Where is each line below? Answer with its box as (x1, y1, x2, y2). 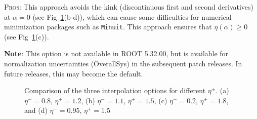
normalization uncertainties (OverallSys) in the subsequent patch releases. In (4, 58, 242, 69)
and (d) (24, 105, 48, 115)
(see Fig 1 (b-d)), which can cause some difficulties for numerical (32, 11, 232, 22)
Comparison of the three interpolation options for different (24, 85, 206, 96)
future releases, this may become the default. (4, 68, 143, 78)
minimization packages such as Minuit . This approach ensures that (4, 21, 212, 32)
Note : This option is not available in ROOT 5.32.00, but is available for (4, 48, 229, 59)
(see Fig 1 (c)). (4, 31, 49, 42)
